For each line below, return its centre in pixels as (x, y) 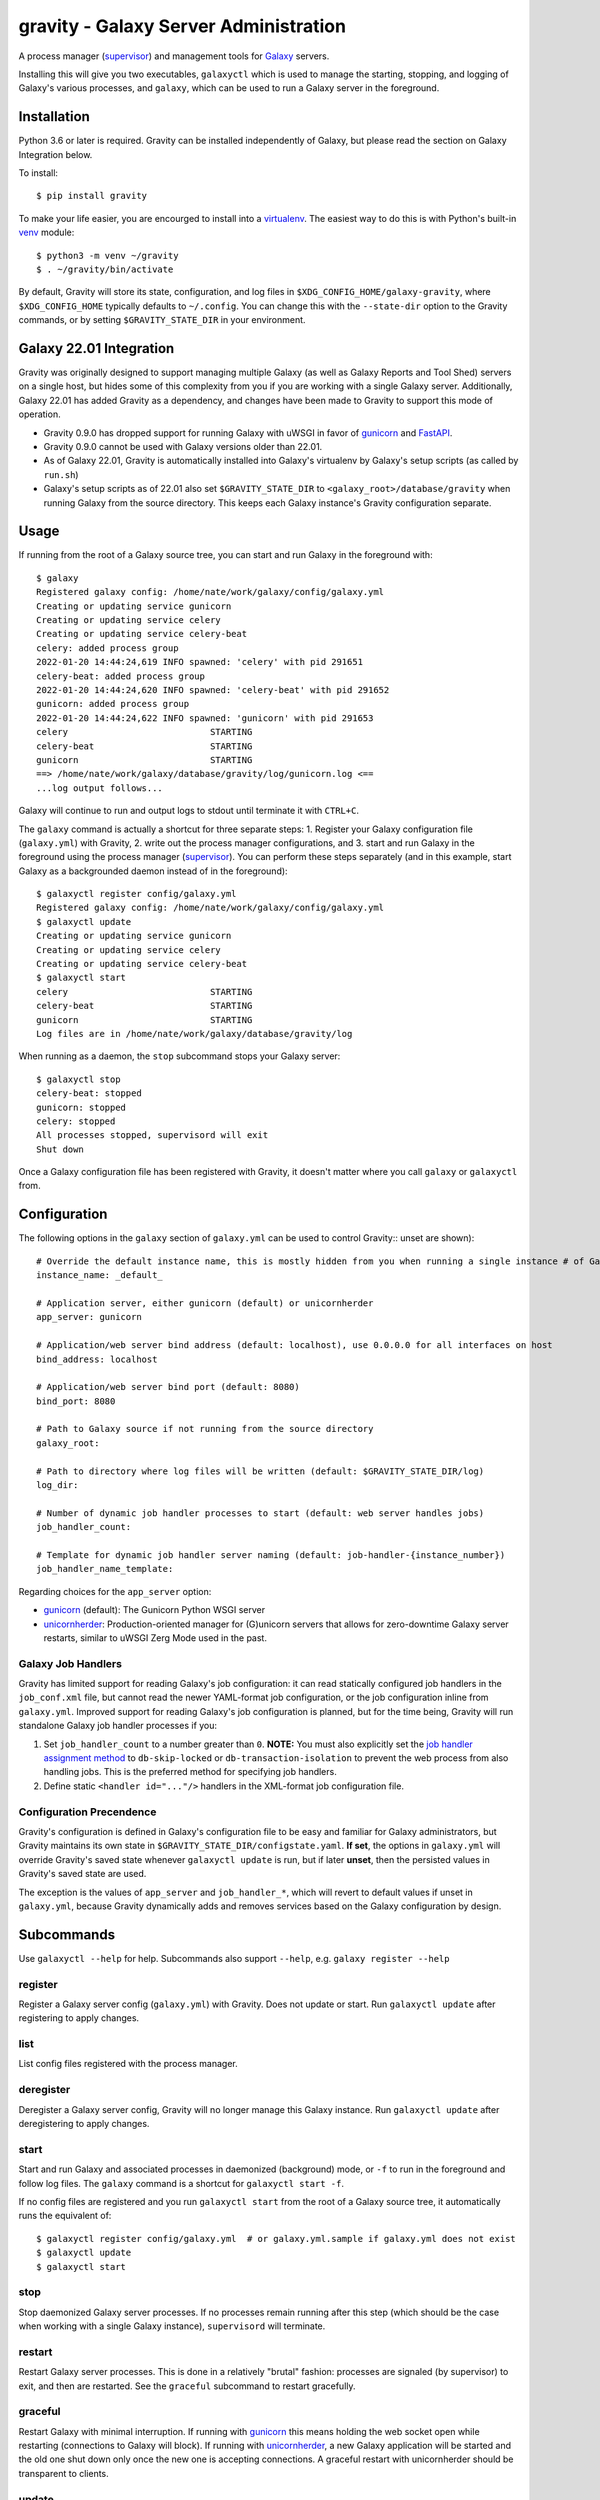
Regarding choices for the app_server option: (115, 1591)
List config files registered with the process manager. (128, 2064)
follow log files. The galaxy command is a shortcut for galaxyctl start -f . (181, 2183)
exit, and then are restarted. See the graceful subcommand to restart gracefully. (187, 2386)
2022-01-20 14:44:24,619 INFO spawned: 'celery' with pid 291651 (200, 662)
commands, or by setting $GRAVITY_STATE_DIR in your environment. (162, 320)
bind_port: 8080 (76, 1401)
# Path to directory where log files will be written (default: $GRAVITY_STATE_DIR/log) (260, 1471)
